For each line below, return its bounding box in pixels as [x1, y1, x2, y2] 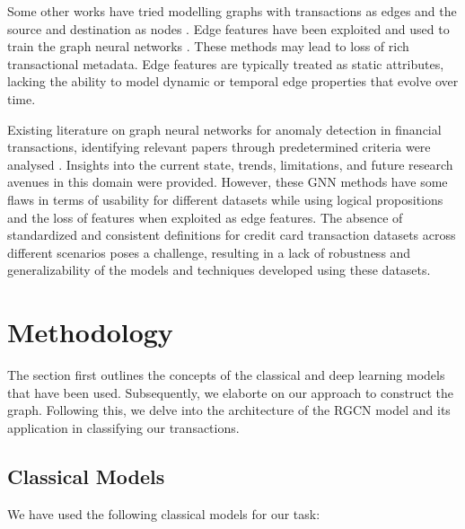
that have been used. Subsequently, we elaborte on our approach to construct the [7, 383, 454, 401]
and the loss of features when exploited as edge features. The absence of [7, 207, 403, 226]
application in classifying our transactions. [7, 418, 240, 436]
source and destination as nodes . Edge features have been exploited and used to [7, 19, 450, 38]
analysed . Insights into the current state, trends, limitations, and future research [7, 154, 453, 173]
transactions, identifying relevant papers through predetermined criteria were [7, 137, 431, 156]
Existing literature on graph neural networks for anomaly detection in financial [7, 119, 442, 138]
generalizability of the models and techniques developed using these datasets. [7, 260, 431, 279]
